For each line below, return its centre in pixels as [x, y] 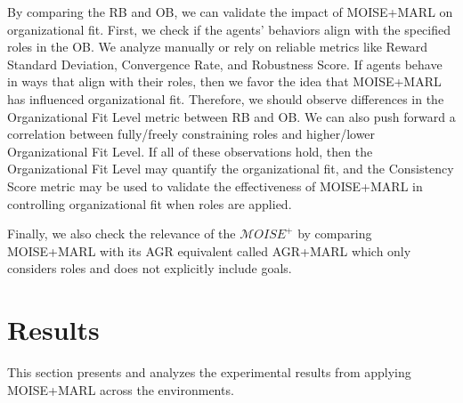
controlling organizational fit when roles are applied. [150, 203]
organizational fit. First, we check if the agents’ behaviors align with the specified [229, 29]
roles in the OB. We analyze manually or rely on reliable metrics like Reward [218, 47]
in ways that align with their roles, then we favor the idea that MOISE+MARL [224, 81]
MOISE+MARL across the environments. [121, 389]
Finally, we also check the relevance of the [122, 234]
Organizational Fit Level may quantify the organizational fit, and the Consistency [231, 169]
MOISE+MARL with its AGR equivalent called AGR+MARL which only [209, 250]
